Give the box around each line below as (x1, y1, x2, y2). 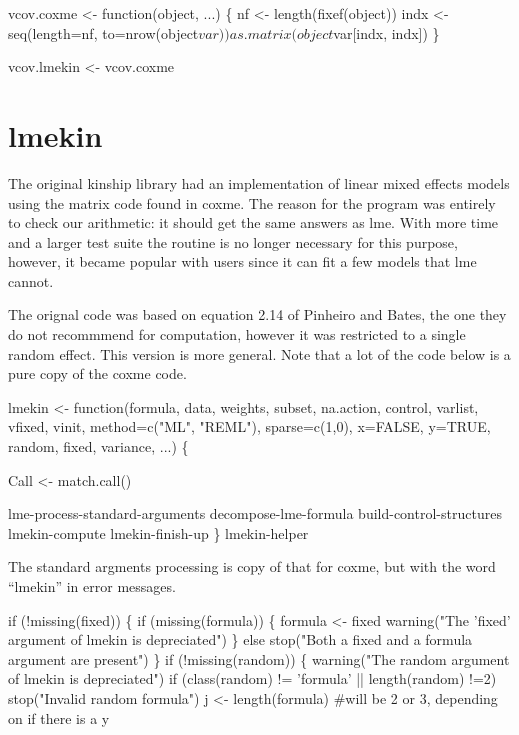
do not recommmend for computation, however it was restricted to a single (8, 324, 466, 345)
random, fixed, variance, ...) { (8, 436, 189, 457)
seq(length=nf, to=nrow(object (8, 22, 199, 43)
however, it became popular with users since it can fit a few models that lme (8, 251, 477, 272)
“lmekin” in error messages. (8, 576, 176, 596)
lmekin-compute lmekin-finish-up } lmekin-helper (8, 522, 309, 543)
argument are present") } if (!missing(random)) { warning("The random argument (8, 648, 510, 669)
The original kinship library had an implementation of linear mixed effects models (8, 172, 510, 193)
